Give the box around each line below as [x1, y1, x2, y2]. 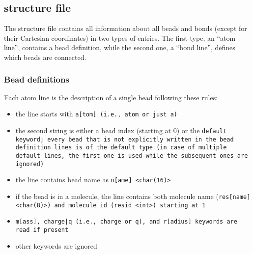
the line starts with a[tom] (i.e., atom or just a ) [15, 109, 177, 119]
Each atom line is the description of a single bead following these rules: [4, 92, 218, 102]
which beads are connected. [4, 52, 86, 62]
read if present [15, 226, 69, 233]
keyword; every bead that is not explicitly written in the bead [15, 136, 234, 143]
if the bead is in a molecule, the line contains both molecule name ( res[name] [15, 191, 251, 201]
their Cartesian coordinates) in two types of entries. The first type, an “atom [4, 32, 236, 43]
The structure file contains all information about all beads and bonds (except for [4, 23, 247, 33]
